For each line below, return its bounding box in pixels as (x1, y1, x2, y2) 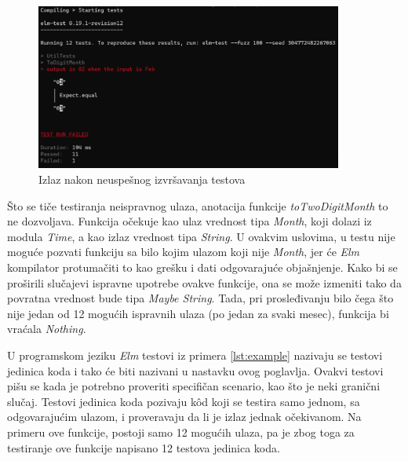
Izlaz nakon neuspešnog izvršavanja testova (38, 171, 246, 188)
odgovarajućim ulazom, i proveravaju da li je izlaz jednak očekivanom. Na (7, 408, 362, 425)
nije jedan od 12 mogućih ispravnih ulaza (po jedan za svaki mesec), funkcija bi (7, 305, 389, 321)
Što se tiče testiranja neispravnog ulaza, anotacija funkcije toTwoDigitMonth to (7, 197, 388, 214)
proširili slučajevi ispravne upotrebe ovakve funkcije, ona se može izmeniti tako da (7, 274, 402, 291)
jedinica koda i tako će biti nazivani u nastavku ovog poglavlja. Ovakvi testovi (7, 362, 384, 379)
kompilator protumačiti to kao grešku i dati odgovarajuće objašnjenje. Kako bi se (7, 259, 398, 275)
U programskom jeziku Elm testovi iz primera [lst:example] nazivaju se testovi (7, 346, 383, 363)
